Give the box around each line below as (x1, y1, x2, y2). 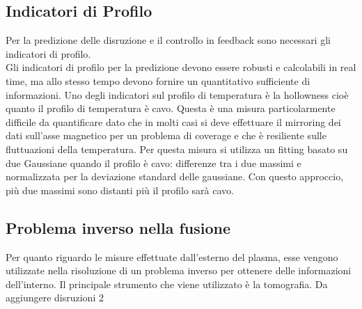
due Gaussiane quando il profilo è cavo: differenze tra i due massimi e (6, 155, 301, 170)
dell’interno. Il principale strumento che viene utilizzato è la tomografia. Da (6, 276, 328, 291)
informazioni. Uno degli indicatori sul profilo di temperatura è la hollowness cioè (6, 87, 349, 102)
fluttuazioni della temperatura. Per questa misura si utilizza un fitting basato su (6, 141, 348, 156)
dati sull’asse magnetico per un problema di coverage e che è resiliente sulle (6, 128, 326, 143)
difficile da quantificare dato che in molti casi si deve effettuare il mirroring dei (6, 114, 341, 129)
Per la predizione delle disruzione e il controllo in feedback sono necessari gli (6, 33, 331, 47)
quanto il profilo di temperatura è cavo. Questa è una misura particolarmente (6, 101, 336, 116)
